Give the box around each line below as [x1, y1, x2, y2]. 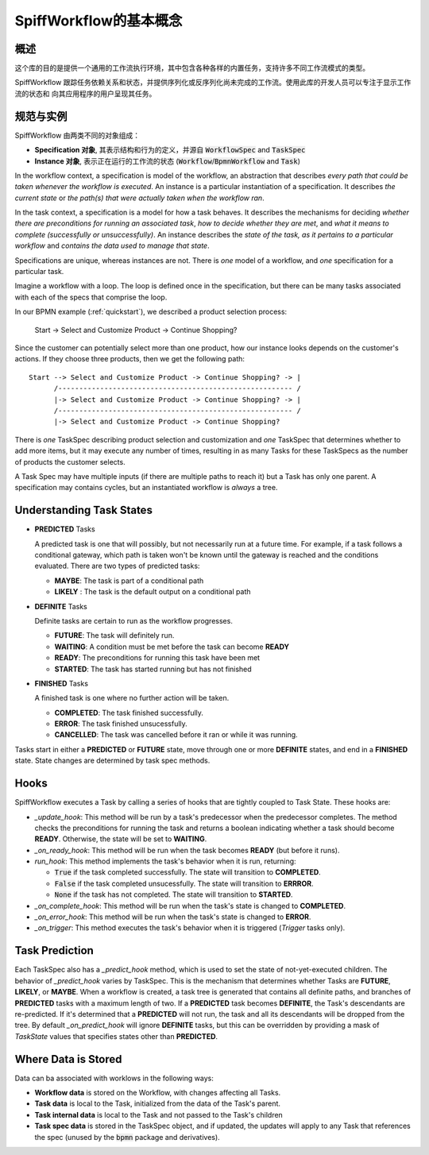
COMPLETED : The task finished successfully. [54, 708, 204, 717]
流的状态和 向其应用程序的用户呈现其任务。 [14, 88, 157, 99]
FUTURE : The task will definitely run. [54, 631, 175, 640]
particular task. [14, 267, 64, 276]
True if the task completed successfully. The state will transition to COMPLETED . [54, 867, 321, 877]
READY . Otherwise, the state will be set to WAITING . [34, 834, 207, 844]
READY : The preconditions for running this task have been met [54, 653, 261, 662]
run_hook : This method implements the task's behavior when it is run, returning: [34, 856, 297, 866]
